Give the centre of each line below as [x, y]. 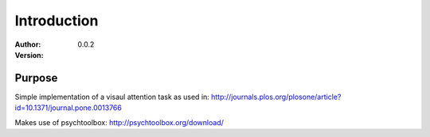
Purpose [36, 78]
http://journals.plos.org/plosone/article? [276, 97]
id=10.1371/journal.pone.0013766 [68, 108]
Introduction [57, 21]
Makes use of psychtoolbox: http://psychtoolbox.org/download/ [119, 122]
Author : [28, 44]
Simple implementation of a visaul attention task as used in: [112, 97]
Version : [29, 55]
